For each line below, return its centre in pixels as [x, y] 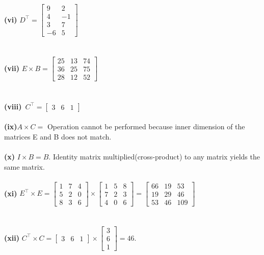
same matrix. [24, 166]
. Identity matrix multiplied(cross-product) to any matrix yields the [154, 156]
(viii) [13, 106]
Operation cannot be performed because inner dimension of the [146, 126]
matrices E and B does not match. [58, 136]
